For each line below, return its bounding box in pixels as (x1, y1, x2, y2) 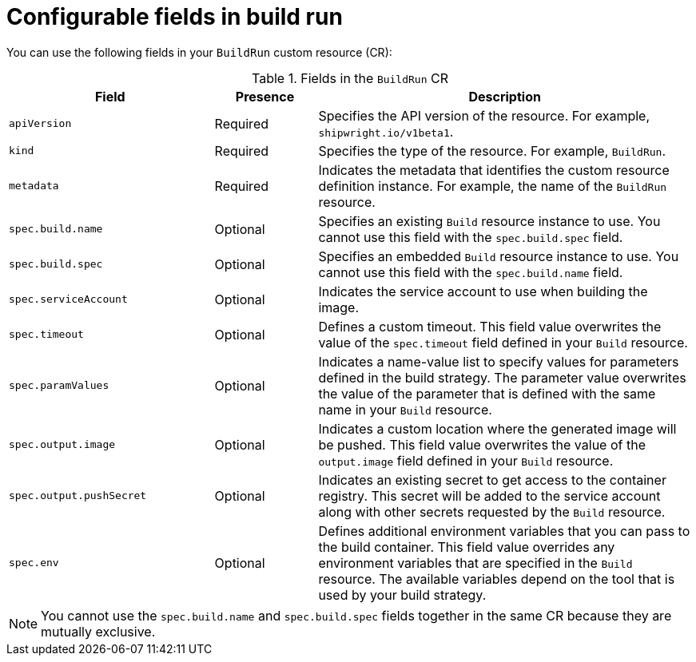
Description (468, 88, 541, 105)
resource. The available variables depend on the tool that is (318, 570, 675, 587)
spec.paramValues (9, 379, 109, 392)
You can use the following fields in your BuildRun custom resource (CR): (6, 45, 392, 59)
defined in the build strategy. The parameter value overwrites (318, 369, 686, 386)
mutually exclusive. (41, 623, 156, 640)
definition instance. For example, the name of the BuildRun (318, 177, 667, 194)
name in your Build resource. (318, 401, 492, 418)
